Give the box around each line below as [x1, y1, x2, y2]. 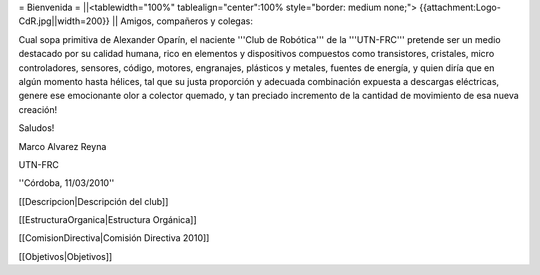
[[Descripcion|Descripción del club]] [18, 195, 169, 207]
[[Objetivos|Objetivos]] [18, 250, 113, 262]
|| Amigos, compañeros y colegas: [111, 15, 254, 27]
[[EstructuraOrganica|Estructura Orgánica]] [18, 214, 197, 226]
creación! [18, 103, 58, 115]
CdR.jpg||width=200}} [18, 15, 110, 27]
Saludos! [18, 122, 55, 134]
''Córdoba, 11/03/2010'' [18, 177, 115, 189]
